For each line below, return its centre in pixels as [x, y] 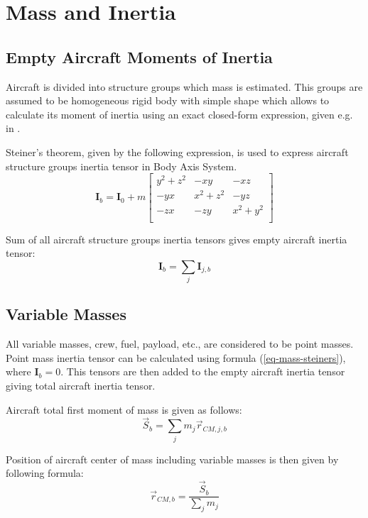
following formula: [45, 473]
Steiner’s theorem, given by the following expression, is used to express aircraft [177, 151]
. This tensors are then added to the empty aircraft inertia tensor [203, 371]
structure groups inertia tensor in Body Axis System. [121, 166]
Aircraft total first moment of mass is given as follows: [124, 409]
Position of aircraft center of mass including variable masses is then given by [172, 459]
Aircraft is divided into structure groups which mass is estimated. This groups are [184, 86]
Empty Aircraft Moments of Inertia [139, 56]
